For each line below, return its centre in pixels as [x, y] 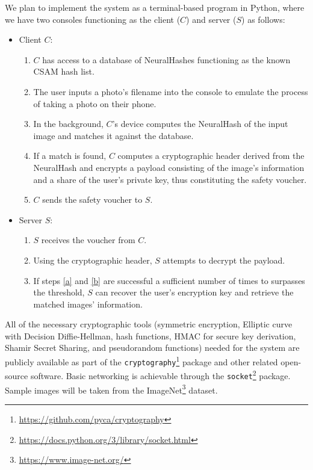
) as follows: [263, 19]
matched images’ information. [88, 304]
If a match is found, [70, 156]
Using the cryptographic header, [93, 260]
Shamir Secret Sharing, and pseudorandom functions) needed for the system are [152, 348]
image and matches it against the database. [113, 135]
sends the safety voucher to [92, 199]
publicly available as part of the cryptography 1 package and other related [141, 361]
